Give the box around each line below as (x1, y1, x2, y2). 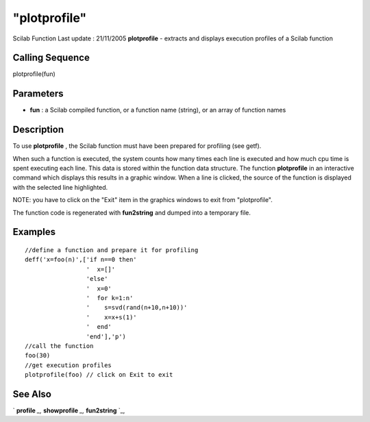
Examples (12, 226, 56, 238)
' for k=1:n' (86, 294, 134, 301)
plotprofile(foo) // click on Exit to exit (25, 371, 173, 379)
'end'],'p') (86, 332, 127, 340)
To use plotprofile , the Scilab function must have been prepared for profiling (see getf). (12, 142, 262, 150)
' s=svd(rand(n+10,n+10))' (86, 303, 188, 312)
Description (12, 124, 64, 136)
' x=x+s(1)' (86, 313, 137, 321)
